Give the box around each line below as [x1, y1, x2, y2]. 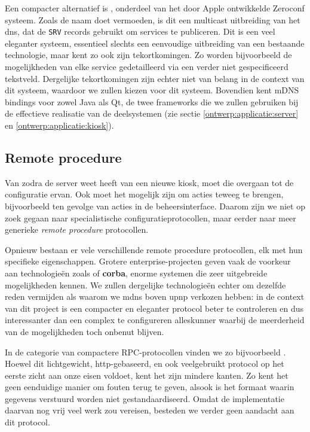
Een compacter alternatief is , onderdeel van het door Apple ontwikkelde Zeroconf [5, 2, 305, 14]
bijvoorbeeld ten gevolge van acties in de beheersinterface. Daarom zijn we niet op [5, 199, 305, 212]
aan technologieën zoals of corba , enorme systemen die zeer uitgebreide [5, 266, 268, 279]
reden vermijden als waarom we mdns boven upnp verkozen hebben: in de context [5, 290, 305, 303]
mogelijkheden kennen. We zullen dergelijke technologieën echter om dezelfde [5, 278, 286, 291]
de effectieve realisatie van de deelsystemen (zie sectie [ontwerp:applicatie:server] [5, 107, 299, 120]
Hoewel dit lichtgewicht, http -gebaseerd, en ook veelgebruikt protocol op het [5, 357, 284, 370]
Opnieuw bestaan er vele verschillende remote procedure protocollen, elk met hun [5, 243, 303, 255]
